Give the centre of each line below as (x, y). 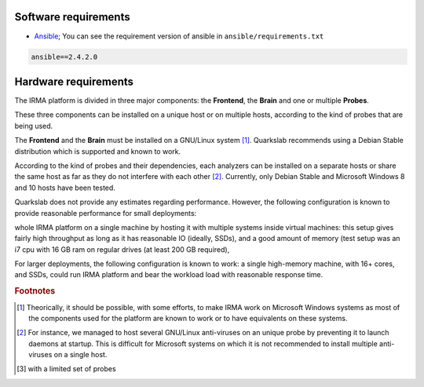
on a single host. (80, 355)
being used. (34, 126)
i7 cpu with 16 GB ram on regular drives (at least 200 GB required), (122, 249)
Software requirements (72, 17)
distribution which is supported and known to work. (98, 151)
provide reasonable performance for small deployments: (106, 213)
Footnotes (35, 291)
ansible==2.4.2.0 (64, 57)
